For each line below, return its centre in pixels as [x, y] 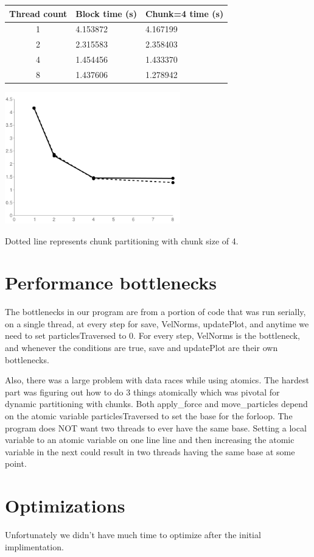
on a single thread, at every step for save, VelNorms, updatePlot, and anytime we [157, 323]
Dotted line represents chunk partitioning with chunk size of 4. [122, 240]
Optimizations [65, 506]
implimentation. [34, 546]
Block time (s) [106, 13]
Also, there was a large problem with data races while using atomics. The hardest [157, 380]
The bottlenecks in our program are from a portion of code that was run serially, [155, 312]
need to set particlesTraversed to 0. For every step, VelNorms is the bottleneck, [153, 335]
